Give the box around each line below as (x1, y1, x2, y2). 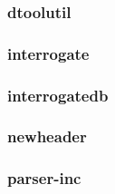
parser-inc (7, 167, 81, 189)
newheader (7, 125, 87, 148)
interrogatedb (7, 83, 109, 106)
